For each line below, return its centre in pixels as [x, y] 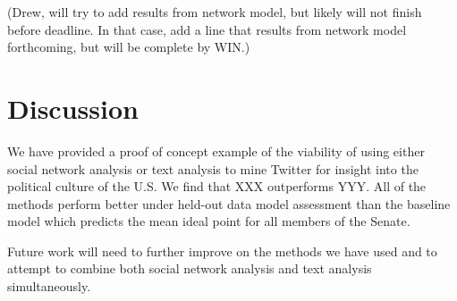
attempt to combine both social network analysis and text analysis [190, 268]
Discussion [73, 108]
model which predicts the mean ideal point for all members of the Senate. [209, 221]
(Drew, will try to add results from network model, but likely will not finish [215, 12]
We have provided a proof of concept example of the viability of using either [216, 150]
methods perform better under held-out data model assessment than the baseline [229, 203]
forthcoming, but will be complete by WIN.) [129, 47]
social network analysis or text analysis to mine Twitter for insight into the [213, 168]
